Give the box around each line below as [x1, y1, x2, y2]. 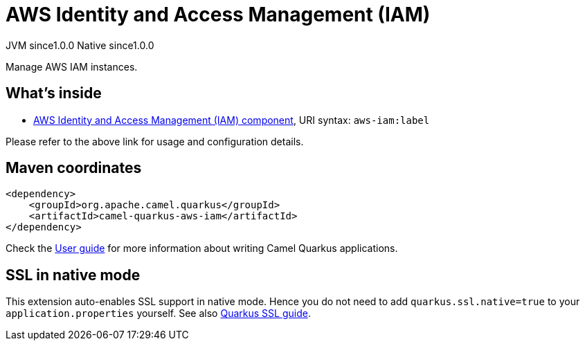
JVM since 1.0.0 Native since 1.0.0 [6, 39, 154, 51]
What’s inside [6, 84, 102, 102]
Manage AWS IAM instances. [6, 60, 138, 73]
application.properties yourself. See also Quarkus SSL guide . [6, 307, 311, 320]
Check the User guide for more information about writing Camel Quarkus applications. [6, 242, 398, 255]
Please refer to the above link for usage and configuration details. [6, 135, 304, 147]
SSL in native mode [6, 266, 141, 284]
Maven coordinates [6, 159, 142, 177]
